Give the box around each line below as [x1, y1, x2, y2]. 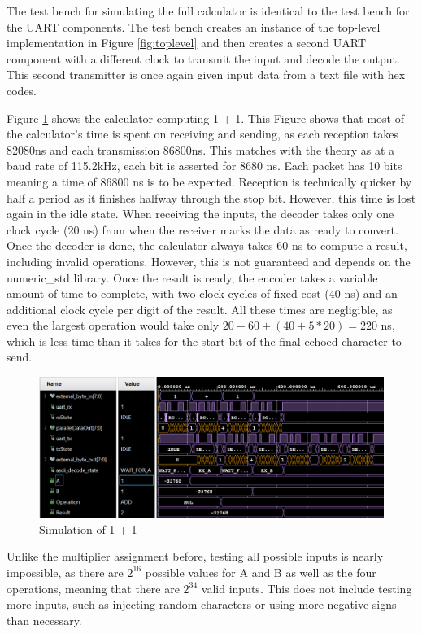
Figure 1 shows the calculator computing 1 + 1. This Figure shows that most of [7, 109, 404, 126]
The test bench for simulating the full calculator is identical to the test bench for [7, 2, 410, 19]
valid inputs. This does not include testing [201, 579, 412, 597]
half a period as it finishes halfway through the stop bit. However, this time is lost [7, 189, 416, 206]
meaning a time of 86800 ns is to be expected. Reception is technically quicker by [7, 173, 412, 190]
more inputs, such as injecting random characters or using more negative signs [7, 596, 397, 613]
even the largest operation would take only [7, 317, 220, 334]
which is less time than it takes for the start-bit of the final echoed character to [7, 332, 402, 349]
